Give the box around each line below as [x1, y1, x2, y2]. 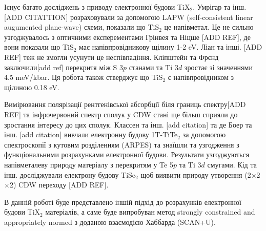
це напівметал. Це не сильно [164, 22, 254, 32]
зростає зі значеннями [184, 61, 253, 72]
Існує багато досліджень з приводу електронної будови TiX [4, 2, 190, 12]
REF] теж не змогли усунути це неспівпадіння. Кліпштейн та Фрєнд [4, 51, 219, 62]
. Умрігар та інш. [193, 2, 247, 12]
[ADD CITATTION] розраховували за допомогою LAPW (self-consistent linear [4, 11, 253, 22]
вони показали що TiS [4, 41, 74, 52]
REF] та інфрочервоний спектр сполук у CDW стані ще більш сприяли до [4, 109, 238, 119]
